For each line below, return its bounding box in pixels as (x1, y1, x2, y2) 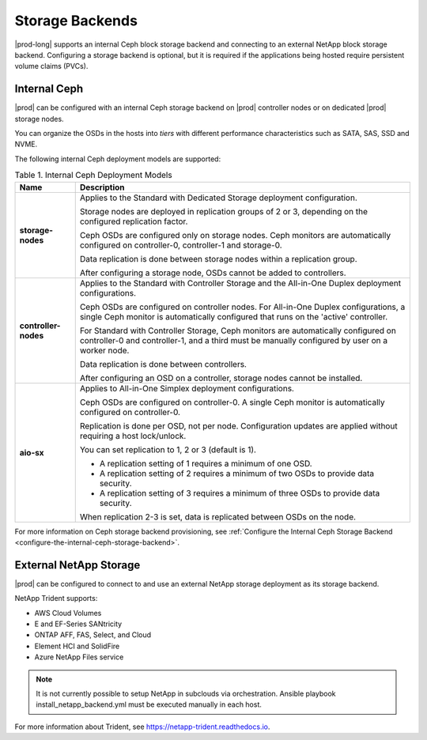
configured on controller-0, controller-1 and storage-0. (79, 240, 282, 251)
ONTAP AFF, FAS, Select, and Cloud (34, 630, 152, 640)
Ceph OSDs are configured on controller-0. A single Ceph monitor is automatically (79, 396, 385, 407)
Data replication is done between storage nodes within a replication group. (79, 253, 357, 264)
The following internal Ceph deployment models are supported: (14, 154, 221, 164)
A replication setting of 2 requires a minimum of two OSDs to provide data (99, 467, 375, 478)
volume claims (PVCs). (14, 62, 89, 71)
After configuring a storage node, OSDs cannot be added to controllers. (79, 267, 347, 278)
